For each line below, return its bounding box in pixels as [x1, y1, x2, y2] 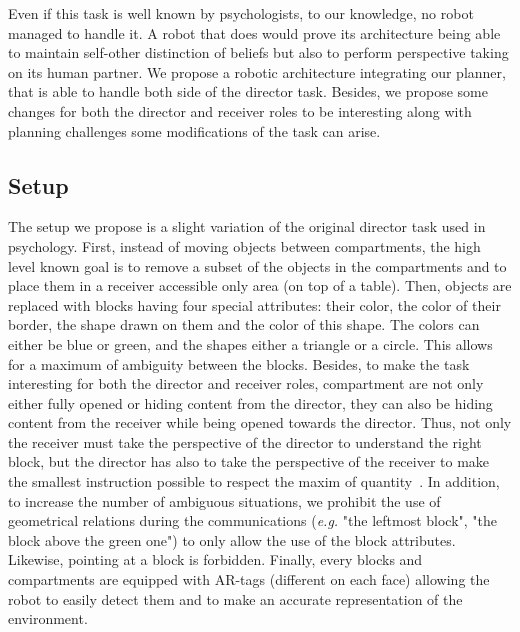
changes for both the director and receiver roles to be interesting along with [8, 100, 472, 121]
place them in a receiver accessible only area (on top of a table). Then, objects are [8, 275, 512, 296]
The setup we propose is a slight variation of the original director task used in [8, 216, 486, 237]
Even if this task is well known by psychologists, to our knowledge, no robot [8, 3, 474, 23]
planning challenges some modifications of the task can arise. [8, 120, 381, 141]
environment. [8, 608, 88, 629]
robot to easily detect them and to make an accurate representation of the [8, 588, 463, 609]
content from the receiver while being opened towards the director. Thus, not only [8, 412, 512, 433]
